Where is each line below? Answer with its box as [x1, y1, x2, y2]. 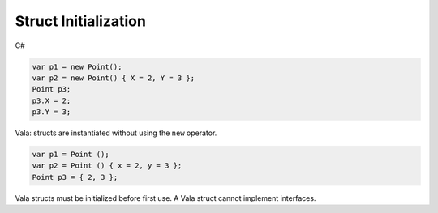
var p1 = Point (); [32, 150, 109, 160]
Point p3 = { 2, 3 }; [32, 173, 118, 181]
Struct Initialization [15, 12, 146, 30]
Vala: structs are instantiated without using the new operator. [15, 128, 217, 138]
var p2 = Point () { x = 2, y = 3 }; [32, 161, 182, 170]
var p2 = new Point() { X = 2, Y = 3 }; [32, 73, 195, 83]
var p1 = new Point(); [32, 62, 122, 71]
